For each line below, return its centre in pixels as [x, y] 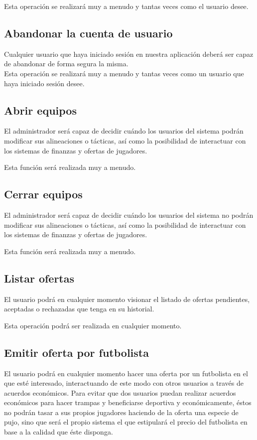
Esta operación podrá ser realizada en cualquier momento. [93, 325]
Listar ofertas [39, 278]
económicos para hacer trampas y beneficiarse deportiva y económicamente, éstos [128, 402]
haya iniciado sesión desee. [44, 83]
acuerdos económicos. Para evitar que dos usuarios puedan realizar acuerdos [120, 392]
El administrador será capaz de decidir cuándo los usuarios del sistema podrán [124, 131]
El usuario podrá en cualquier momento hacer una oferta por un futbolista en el [126, 373]
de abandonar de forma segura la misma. [66, 64]
